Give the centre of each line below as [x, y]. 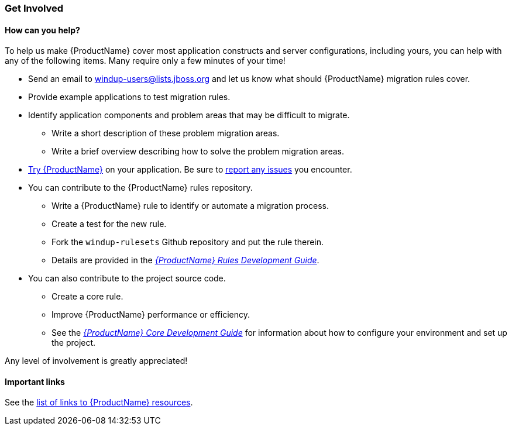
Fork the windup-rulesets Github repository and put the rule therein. [188, 242]
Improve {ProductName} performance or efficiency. [151, 315]
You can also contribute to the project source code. [127, 278]
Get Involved [34, 8]
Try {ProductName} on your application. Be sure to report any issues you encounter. [190, 170]
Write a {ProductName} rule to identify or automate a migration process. [190, 206]
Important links [35, 381]
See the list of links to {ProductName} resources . [99, 403]
